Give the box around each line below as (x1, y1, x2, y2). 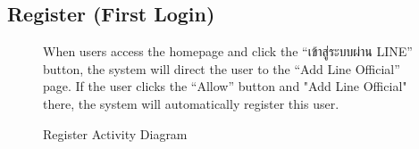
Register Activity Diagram (43, 124, 188, 143)
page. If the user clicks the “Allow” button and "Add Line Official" (43, 77, 407, 95)
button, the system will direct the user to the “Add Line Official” (43, 59, 400, 78)
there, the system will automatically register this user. (43, 94, 339, 112)
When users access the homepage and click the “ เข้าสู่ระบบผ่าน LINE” (43, 42, 413, 61)
